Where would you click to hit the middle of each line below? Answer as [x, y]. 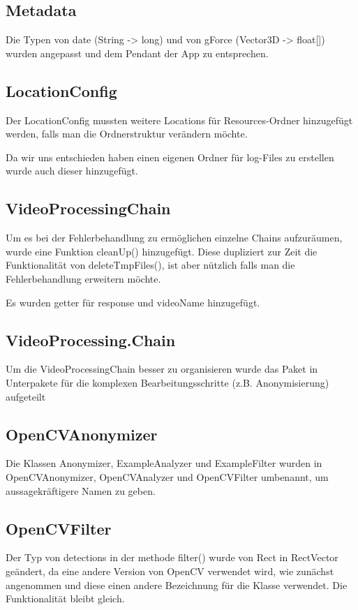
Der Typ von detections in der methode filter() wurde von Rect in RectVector [172, 557]
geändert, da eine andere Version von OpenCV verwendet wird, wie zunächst [170, 571]
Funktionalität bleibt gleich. [65, 598]
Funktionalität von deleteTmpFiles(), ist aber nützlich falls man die [150, 265]
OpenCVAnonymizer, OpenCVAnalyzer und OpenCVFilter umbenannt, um [167, 476]
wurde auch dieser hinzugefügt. [72, 171]
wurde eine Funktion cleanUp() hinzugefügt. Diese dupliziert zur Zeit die [162, 251]
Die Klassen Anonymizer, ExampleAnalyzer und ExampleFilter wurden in [164, 463]
